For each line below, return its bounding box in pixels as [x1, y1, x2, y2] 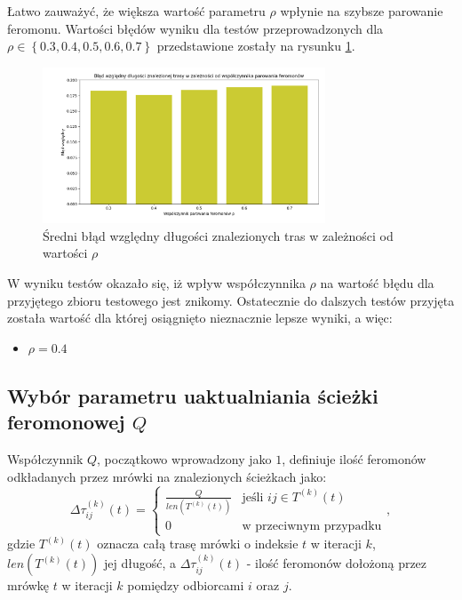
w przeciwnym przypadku [242, 520, 382, 533]
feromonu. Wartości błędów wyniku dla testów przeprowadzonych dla [7, 19, 384, 37]
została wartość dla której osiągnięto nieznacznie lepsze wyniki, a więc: [7, 308, 393, 327]
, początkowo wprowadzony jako [97, 449, 272, 468]
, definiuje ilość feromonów [282, 449, 426, 468]
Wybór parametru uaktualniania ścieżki [7, 381, 378, 409]
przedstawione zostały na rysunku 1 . [156, 36, 355, 55]
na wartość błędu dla [320, 274, 434, 292]
